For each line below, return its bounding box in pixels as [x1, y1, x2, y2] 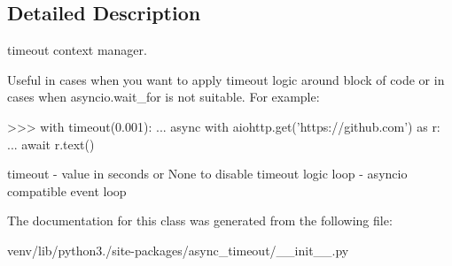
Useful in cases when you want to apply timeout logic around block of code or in [7, 70, 445, 88]
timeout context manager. [7, 41, 147, 59]
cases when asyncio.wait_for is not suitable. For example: [7, 87, 320, 106]
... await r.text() [7, 134, 95, 153]
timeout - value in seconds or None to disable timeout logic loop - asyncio [7, 164, 408, 183]
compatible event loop [7, 181, 127, 200]
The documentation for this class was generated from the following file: [7, 211, 393, 230]
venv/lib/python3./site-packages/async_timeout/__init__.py [7, 240, 349, 259]
